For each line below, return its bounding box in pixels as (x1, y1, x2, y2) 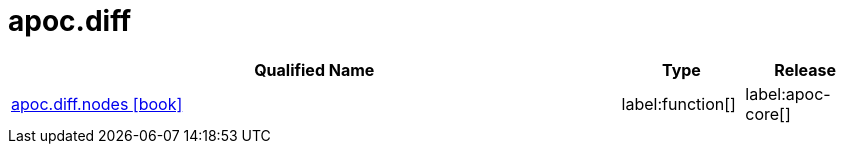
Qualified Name (254, 59, 375, 80)
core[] (745, 103, 791, 124)
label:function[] (621, 93, 736, 114)
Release (774, 59, 836, 80)
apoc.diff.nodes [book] (11, 93, 183, 114)
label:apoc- (745, 83, 831, 104)
